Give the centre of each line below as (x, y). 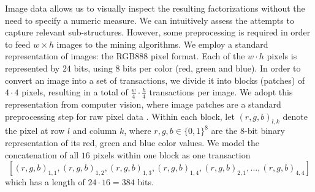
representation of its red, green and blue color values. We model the (132, 142)
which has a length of (45, 182)
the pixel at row (35, 131)
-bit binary (265, 131)
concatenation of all (42, 154)
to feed (18, 44)
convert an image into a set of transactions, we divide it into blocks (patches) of (155, 80)
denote (295, 116)
